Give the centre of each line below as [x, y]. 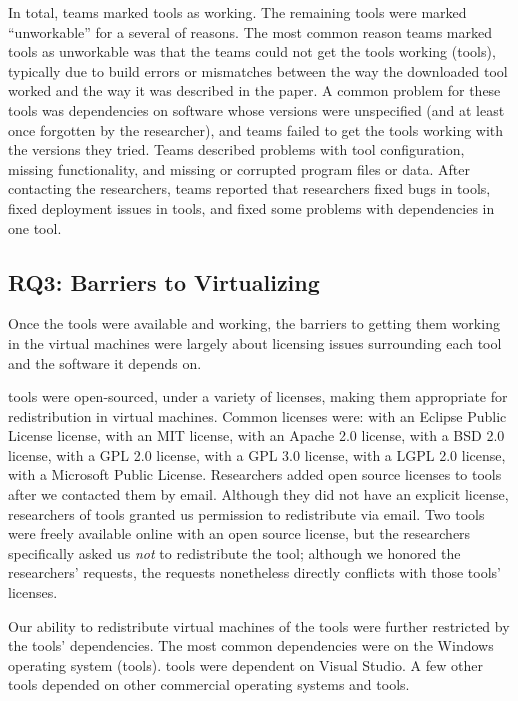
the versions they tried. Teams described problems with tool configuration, [236, 149]
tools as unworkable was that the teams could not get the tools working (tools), [252, 51]
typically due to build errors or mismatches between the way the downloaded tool [258, 70]
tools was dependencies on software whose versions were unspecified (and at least [256, 109]
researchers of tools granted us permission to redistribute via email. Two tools [246, 513]
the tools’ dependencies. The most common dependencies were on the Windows [251, 645]
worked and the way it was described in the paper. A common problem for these [254, 90]
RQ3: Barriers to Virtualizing [164, 281]
